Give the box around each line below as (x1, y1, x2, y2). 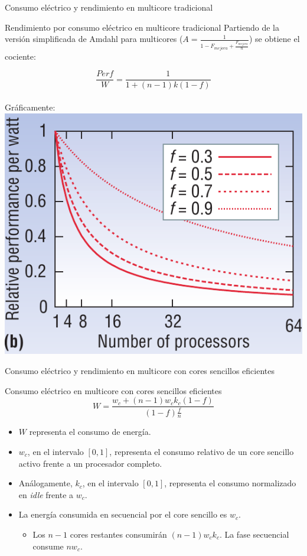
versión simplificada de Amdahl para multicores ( (5, 32, 183, 45)
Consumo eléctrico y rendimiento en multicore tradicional (5, 1, 213, 13)
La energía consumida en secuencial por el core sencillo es (18, 508, 227, 521)
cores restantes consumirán (70, 528, 167, 540)
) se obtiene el (249, 32, 300, 45)
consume (32, 539, 64, 552)
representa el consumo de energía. (29, 425, 151, 438)
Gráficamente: (5, 101, 55, 113)
